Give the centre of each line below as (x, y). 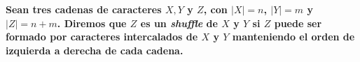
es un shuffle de (179, 23)
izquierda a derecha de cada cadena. (95, 50)
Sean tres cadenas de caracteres (84, 9)
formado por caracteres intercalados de (102, 37)
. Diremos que (92, 23)
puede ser (298, 23)
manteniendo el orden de (293, 37)
